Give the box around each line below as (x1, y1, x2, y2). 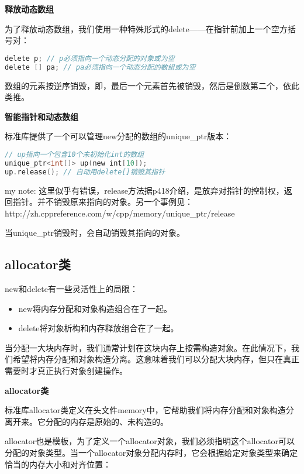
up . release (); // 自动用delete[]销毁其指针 (5, 167, 165, 176)
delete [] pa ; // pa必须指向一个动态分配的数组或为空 (5, 63, 196, 71)
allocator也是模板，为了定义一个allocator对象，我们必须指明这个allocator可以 (5, 435, 295, 447)
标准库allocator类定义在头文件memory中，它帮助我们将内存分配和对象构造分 (5, 404, 294, 416)
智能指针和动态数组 (5, 110, 78, 122)
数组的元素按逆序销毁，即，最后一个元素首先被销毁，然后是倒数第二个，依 (5, 79, 291, 91)
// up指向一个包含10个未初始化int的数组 (5, 150, 144, 159)
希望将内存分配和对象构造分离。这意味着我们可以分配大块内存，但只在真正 (12, 353, 299, 365)
